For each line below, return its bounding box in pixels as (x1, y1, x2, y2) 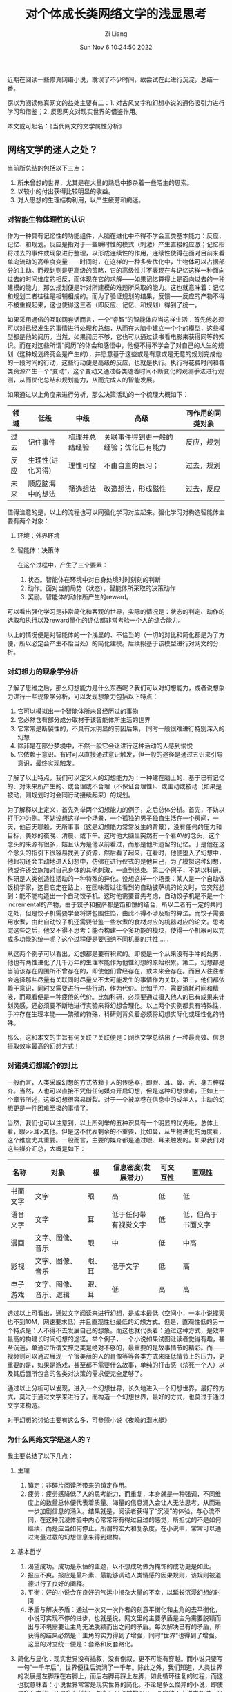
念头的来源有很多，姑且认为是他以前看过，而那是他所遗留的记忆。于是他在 (7, 840, 219, 848)
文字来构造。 (7, 1401, 43, 1409)
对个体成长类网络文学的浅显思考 (25, 6, 207, 22)
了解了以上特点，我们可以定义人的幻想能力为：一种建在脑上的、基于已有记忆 (7, 774, 225, 782)
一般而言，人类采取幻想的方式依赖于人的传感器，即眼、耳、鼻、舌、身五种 (7, 1078, 219, 1086)
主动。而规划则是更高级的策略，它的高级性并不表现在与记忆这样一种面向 (19, 266, 225, 275)
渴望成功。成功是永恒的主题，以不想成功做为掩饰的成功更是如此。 (27, 1562, 215, 1571)
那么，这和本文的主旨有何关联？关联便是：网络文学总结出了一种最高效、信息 (7, 1033, 225, 1042)
